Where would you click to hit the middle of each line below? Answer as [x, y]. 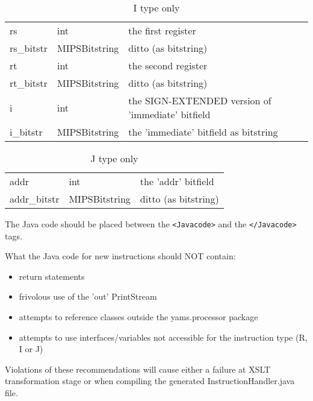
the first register [162, 30]
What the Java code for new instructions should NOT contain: [120, 256]
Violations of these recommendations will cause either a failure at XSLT [138, 369]
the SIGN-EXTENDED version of [200, 100]
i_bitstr [26, 132]
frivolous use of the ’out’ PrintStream [88, 296]
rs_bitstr [29, 48]
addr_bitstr [35, 199]
